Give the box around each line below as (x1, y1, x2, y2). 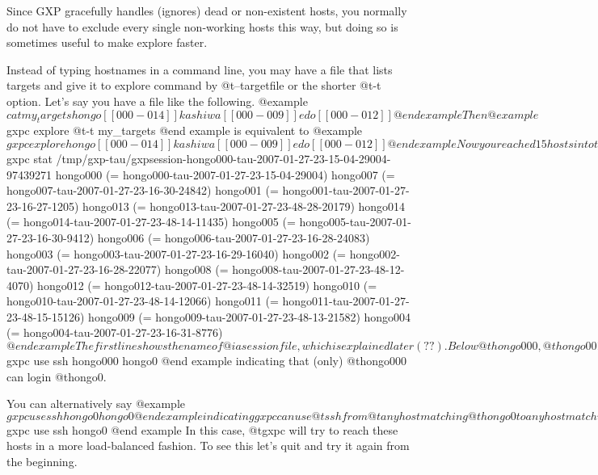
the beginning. (6, 453, 78, 470)
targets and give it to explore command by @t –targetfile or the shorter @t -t (6, 77, 381, 94)
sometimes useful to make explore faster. (6, 34, 208, 51)
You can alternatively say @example (6, 395, 186, 412)
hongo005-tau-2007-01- (299, 213, 411, 230)
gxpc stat (6, 149, 53, 166)
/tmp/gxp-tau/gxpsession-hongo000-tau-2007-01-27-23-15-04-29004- (56, 149, 391, 166)
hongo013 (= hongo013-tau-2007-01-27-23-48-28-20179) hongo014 (82, 197, 406, 214)
